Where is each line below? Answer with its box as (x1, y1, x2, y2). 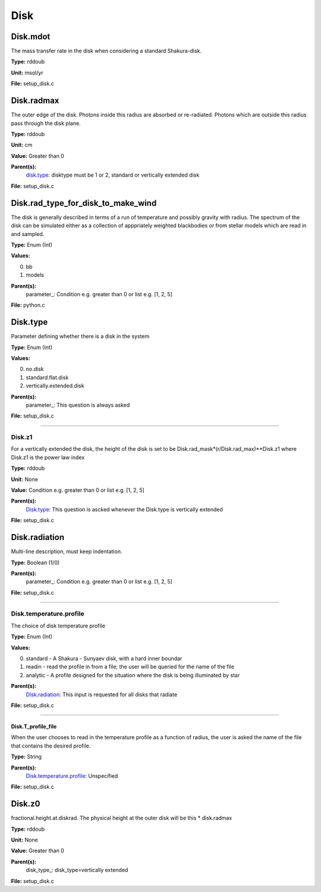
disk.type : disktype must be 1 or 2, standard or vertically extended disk (26, 171, 200, 178)
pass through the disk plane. (11, 120, 81, 127)
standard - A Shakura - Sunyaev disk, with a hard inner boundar (26, 655, 182, 662)
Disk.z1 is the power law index (11, 454, 85, 461)
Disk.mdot (11, 32, 51, 42)
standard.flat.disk (26, 373, 69, 381)
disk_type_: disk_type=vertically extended (26, 866, 128, 874)
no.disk (26, 366, 44, 373)
